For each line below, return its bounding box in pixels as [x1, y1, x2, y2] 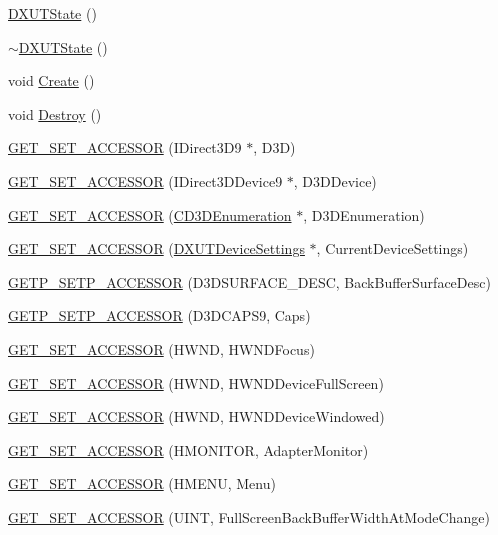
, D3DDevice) [293, 170, 377, 191]
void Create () [8, 70, 95, 91]
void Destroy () [8, 103, 102, 124]
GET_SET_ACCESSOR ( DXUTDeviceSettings [8, 238, 305, 259]
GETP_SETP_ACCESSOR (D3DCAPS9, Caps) [8, 305, 311, 326]
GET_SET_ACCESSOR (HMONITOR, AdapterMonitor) [8, 439, 369, 460]
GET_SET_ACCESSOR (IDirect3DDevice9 [8, 170, 283, 191]
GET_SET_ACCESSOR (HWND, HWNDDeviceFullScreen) [8, 372, 384, 393]
